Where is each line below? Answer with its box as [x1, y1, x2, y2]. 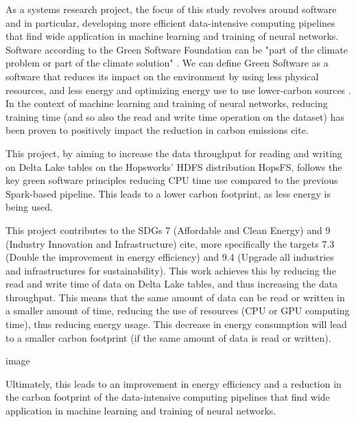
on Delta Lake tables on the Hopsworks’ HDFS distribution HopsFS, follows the [5, 159, 342, 174]
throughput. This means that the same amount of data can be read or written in [5, 290, 345, 304]
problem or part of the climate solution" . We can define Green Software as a [5, 56, 329, 70]
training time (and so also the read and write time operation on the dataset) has [5, 109, 344, 124]
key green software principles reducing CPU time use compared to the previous [5, 173, 338, 187]
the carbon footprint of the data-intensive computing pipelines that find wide [5, 390, 330, 404]
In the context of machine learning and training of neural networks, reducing [5, 96, 328, 110]
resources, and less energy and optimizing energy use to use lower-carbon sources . [5, 82, 351, 97]
